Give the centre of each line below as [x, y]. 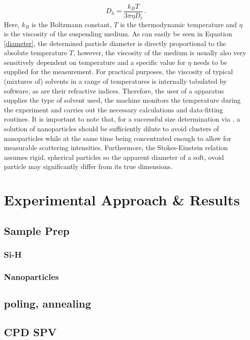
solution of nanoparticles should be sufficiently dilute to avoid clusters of [111, 129]
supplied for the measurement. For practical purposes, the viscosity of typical [118, 71]
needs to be [210, 62]
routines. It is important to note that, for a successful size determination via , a [122, 119]
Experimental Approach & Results [122, 200]
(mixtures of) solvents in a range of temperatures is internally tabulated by [116, 81]
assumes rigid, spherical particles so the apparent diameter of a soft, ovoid [114, 157]
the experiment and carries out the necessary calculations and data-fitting [114, 109]
